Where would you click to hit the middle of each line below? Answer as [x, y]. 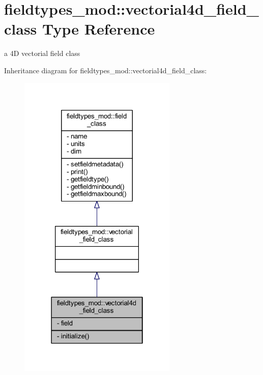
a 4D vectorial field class [42, 53]
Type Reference [99, 29]
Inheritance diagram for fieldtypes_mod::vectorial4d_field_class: [106, 70]
